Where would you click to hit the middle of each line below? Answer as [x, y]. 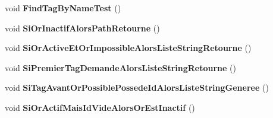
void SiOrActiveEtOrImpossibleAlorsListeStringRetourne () [128, 48]
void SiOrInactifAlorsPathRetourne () [82, 28]
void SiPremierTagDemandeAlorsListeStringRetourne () [120, 67]
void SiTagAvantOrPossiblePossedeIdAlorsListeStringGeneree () [137, 87]
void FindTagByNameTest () [63, 8]
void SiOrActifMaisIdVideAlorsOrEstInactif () [100, 107]
